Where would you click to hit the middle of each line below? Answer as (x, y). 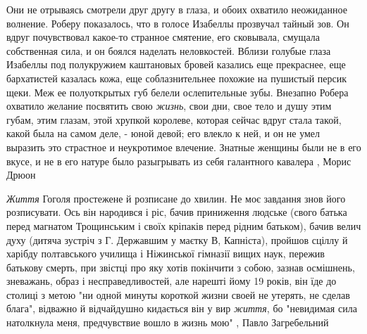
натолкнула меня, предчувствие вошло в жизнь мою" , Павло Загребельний (168, 322)
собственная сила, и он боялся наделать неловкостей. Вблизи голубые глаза (169, 50)
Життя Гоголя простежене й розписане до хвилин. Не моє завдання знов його (176, 198)
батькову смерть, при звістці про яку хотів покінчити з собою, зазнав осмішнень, (181, 267)
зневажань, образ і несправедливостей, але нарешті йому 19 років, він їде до (172, 281)
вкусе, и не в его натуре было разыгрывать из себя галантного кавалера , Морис (179, 161)
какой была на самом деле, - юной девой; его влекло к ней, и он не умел (163, 133)
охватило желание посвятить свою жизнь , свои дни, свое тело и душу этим (169, 106)
